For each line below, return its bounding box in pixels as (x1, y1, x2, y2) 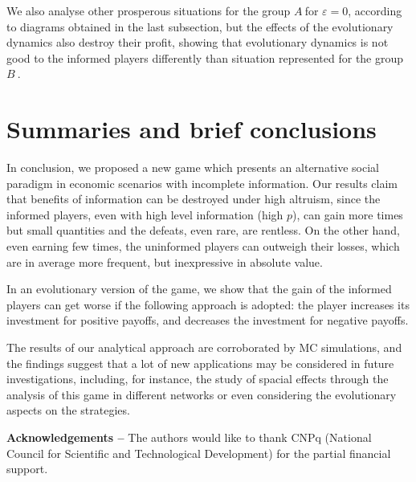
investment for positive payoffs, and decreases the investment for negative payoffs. (6, 312, 409, 329)
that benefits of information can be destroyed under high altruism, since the (6, 190, 381, 207)
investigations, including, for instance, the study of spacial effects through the (6, 370, 389, 387)
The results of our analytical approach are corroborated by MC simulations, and (6, 339, 402, 356)
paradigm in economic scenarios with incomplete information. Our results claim (6, 174, 398, 191)
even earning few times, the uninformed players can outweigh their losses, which (6, 238, 400, 255)
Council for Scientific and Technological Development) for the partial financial (6, 444, 391, 461)
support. (6, 460, 48, 477)
